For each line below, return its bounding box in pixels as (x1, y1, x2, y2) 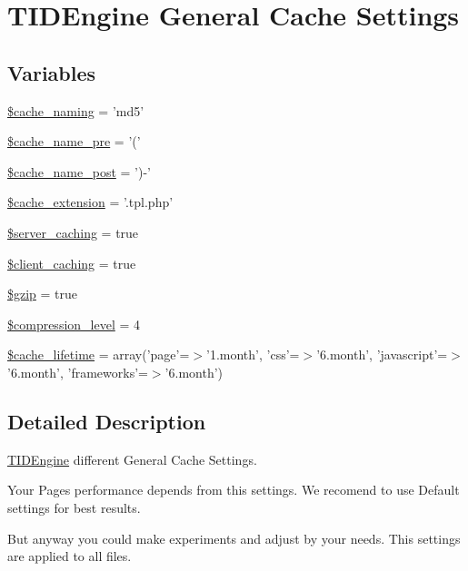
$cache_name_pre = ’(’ (7, 132, 141, 151)
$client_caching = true (7, 253, 136, 272)
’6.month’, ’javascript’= (316, 345, 448, 364)
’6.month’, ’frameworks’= (7, 362, 148, 381)
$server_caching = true (7, 222, 139, 241)
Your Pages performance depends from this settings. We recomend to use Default (7, 480, 460, 499)
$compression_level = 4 (7, 314, 141, 333)
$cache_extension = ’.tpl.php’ (7, 192, 174, 212)
